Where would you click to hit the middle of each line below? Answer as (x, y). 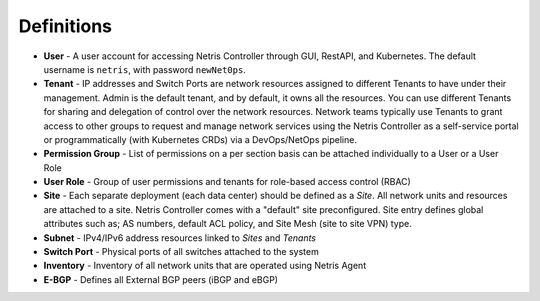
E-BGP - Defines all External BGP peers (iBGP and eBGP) (161, 279)
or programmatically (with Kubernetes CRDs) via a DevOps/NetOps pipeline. (200, 139)
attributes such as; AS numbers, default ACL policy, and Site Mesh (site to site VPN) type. (227, 224)
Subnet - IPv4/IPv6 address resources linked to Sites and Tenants (180, 237)
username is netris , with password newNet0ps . (145, 69)
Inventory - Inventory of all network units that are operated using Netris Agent (205, 266)
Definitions (65, 26)
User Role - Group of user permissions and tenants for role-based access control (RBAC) (227, 182)
